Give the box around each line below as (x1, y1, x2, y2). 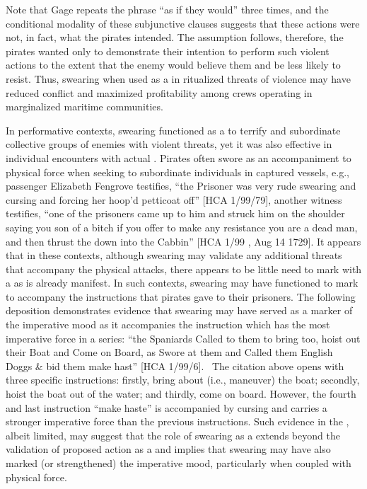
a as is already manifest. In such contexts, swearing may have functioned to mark (6, 275, 359, 290)
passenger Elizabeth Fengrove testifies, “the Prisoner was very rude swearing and (6, 178, 356, 193)
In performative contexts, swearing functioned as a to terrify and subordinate (6, 122, 341, 137)
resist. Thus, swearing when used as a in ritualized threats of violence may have (6, 71, 351, 86)
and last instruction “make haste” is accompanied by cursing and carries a (6, 400, 327, 415)
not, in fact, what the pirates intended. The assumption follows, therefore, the (6, 30, 344, 45)
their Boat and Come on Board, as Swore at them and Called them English (6, 345, 333, 359)
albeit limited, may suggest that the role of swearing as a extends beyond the (6, 427, 340, 442)
